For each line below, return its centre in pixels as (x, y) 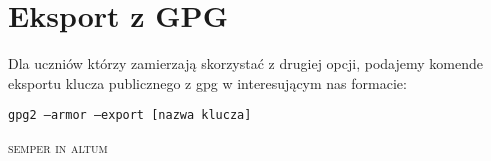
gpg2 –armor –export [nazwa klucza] (130, 115)
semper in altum (58, 146)
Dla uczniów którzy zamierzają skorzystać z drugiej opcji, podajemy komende (245, 63)
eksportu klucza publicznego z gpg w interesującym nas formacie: (207, 82)
